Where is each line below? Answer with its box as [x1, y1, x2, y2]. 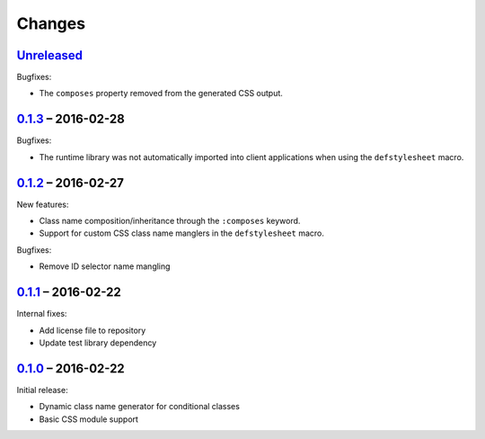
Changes [16, 13, 85, 33]
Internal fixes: [16, 309, 67, 319]
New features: [16, 199, 69, 210]
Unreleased [16, 48, 84, 63]
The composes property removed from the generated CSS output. [39, 88, 283, 99]
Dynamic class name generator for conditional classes [39, 401, 240, 412]
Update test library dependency [39, 337, 157, 348]
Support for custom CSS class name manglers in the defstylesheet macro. [39, 228, 325, 238]
